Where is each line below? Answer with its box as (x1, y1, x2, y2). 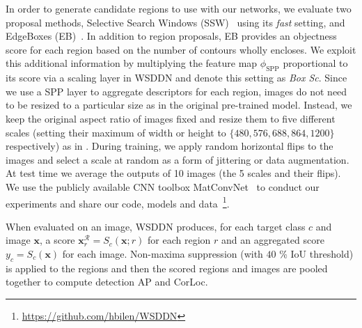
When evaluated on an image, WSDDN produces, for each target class (6, 219, 306, 233)
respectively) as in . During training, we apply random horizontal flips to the (6, 139, 333, 153)
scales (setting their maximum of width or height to (6, 125, 226, 139)
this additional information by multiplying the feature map (6, 56, 258, 70)
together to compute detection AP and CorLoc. (6, 274, 208, 289)
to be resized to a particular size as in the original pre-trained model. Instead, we (6, 97, 352, 112)
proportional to (283, 56, 348, 70)
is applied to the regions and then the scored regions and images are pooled (6, 260, 328, 275)
